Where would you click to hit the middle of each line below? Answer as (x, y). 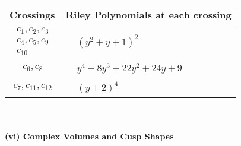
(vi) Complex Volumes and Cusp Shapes (89, 136)
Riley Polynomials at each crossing (148, 15)
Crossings (32, 15)
